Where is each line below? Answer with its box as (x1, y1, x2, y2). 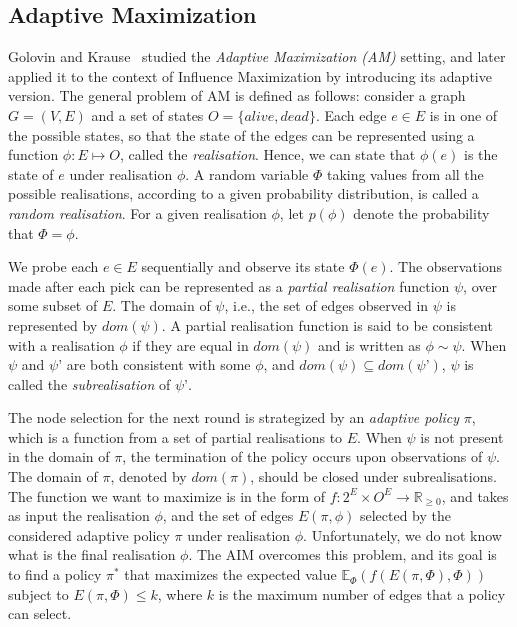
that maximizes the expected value (124, 564, 337, 585)
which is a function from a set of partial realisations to (8, 426, 343, 447)
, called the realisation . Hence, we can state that (119, 144, 416, 165)
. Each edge (315, 104, 387, 125)
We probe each (8, 256, 99, 277)
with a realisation (8, 334, 115, 355)
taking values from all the (326, 163, 484, 184)
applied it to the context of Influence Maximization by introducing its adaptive (8, 65, 492, 86)
